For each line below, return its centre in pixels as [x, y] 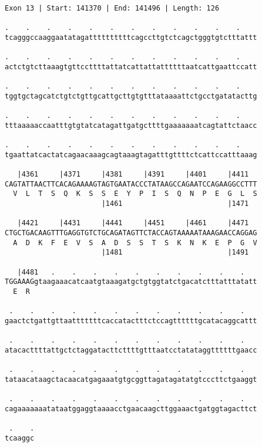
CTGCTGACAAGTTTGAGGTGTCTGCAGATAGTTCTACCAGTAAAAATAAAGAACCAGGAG [131, 233]
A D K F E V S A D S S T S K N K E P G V [135, 243]
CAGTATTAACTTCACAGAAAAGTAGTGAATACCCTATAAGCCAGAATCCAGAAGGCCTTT [131, 184]
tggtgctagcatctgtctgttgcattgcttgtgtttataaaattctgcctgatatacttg [131, 96]
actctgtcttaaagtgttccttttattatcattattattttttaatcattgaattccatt [131, 67]
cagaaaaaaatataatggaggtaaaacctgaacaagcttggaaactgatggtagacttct [131, 409]
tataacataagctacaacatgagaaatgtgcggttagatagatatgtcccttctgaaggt [131, 379]
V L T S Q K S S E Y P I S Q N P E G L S [135, 194]
